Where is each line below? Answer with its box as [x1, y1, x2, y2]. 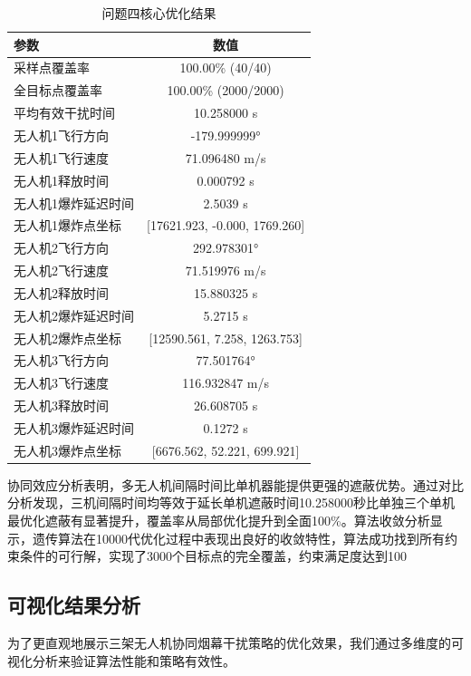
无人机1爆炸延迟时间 [14, 193, 134, 212]
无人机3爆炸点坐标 [14, 440, 121, 459]
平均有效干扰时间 [14, 103, 115, 122]
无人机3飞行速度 [14, 373, 109, 392]
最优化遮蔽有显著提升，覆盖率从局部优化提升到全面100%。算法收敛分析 [7, 511, 430, 530]
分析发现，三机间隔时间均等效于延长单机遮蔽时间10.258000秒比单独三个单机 [7, 493, 455, 512]
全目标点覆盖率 [14, 81, 102, 100]
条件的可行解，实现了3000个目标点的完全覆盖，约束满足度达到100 [19, 546, 407, 565]
